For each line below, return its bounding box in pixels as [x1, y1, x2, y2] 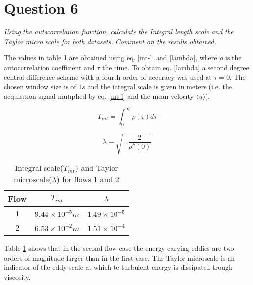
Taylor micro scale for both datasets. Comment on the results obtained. [4, 36, 216, 46]
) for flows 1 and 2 [56, 173, 119, 185]
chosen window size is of [4, 81, 76, 92]
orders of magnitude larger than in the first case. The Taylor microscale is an [4, 252, 235, 262]
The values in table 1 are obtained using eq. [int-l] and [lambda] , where [4, 52, 217, 63]
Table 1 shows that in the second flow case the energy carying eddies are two [4, 243, 234, 253]
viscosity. [4, 271, 31, 282]
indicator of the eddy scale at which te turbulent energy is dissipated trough [4, 262, 232, 272]
